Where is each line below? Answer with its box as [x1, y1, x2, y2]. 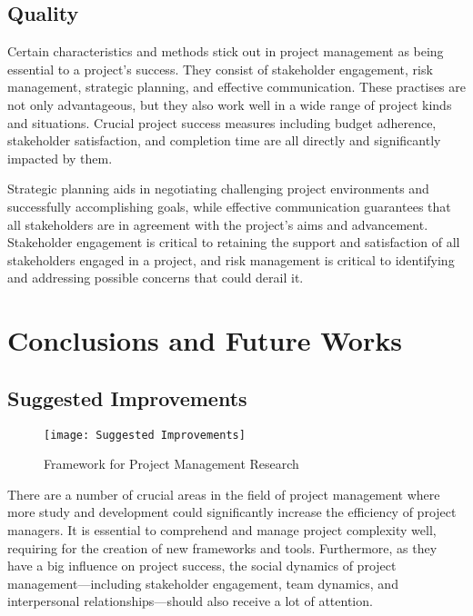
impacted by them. [7, 148, 113, 167]
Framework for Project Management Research [44, 454, 299, 473]
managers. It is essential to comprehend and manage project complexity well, [7, 520, 437, 539]
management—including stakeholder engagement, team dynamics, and [7, 573, 398, 592]
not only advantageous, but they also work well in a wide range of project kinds [7, 94, 452, 114]
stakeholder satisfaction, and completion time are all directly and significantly [7, 131, 441, 150]
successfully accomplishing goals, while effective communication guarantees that [7, 196, 451, 215]
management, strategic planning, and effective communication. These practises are [7, 77, 466, 96]
